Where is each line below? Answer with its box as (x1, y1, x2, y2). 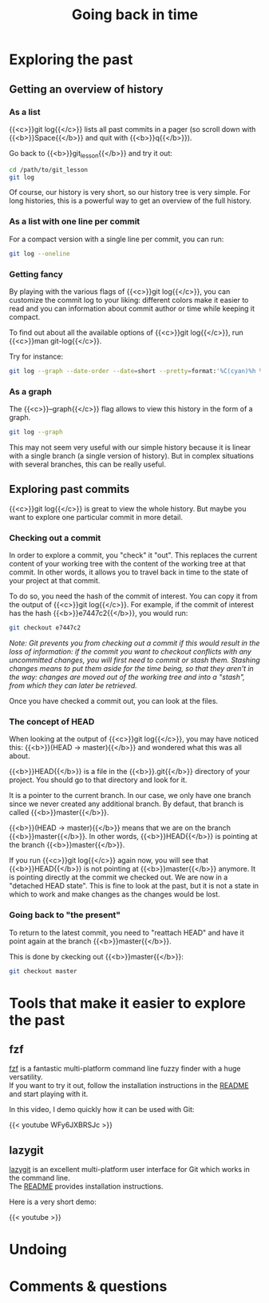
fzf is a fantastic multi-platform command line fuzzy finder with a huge (9, 1064, 241, 1074)
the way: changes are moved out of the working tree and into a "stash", (9, 672, 246, 681)
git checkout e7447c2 (9, 624, 81, 632)
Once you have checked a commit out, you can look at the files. (9, 696, 219, 705)
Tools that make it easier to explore (9, 994, 246, 1012)
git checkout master (9, 967, 78, 975)
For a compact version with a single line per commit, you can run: (9, 234, 224, 244)
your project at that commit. (9, 576, 101, 586)
